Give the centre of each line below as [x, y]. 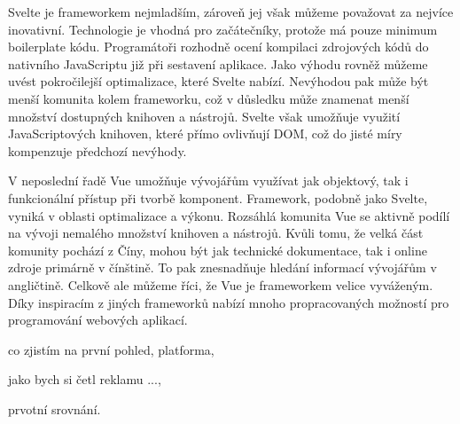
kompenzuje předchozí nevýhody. [97, 150]
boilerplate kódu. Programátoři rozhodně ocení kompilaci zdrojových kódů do [218, 47]
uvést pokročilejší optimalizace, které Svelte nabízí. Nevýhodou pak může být [218, 81]
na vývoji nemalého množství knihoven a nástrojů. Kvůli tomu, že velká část [216, 233]
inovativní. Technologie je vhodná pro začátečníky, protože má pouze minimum [223, 29]
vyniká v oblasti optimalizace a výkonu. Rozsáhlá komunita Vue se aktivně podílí [229, 215]
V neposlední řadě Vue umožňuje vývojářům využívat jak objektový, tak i [208, 181]
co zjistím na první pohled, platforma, [111, 349]
